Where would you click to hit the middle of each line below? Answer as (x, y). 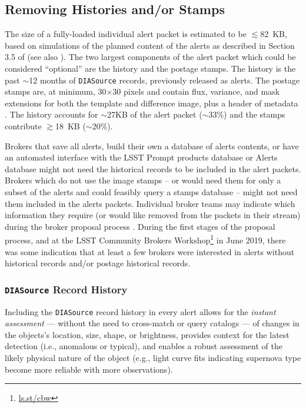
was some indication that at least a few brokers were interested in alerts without (150, 251)
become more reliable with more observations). (89, 369)
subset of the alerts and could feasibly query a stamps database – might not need (151, 191)
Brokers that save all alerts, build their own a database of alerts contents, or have (152, 146)
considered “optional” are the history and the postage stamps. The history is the (150, 68)
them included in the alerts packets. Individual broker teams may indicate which (150, 203)
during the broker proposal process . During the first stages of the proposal (140, 226)
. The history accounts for (51, 114)
